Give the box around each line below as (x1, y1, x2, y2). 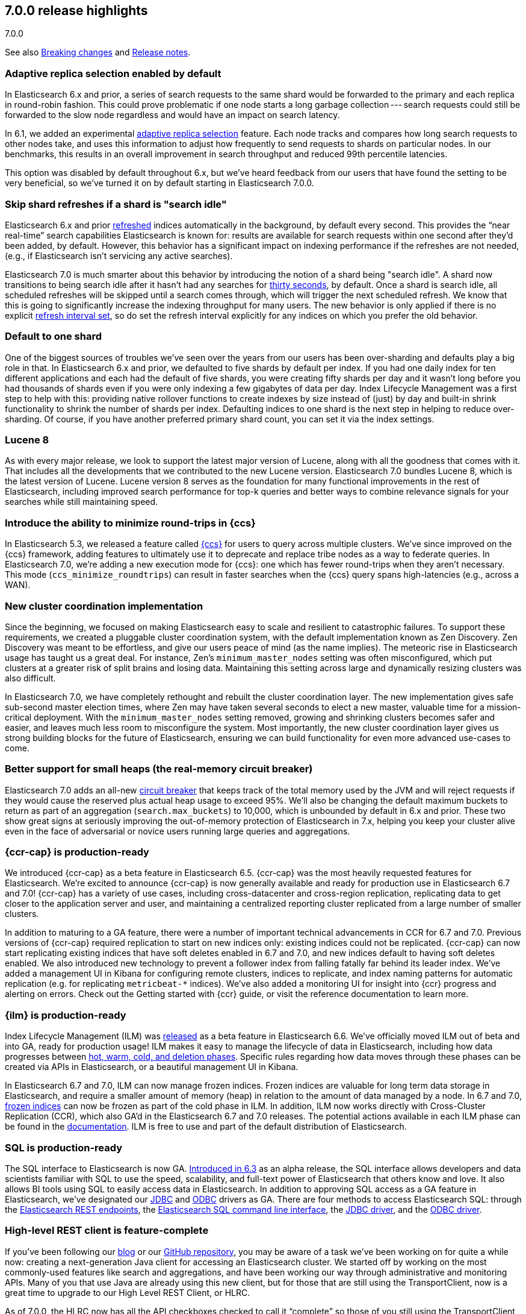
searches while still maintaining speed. (5, 496, 158, 507)
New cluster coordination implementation (5, 599, 203, 612)
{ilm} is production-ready (5, 1009, 126, 1021)
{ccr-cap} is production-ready (5, 846, 149, 859)
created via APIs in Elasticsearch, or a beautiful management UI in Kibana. (5, 1062, 299, 1072)
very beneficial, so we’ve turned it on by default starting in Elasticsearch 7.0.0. (5, 178, 314, 189)
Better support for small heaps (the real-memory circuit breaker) (5, 763, 313, 775)
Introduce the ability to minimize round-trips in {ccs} (5, 516, 256, 529)
